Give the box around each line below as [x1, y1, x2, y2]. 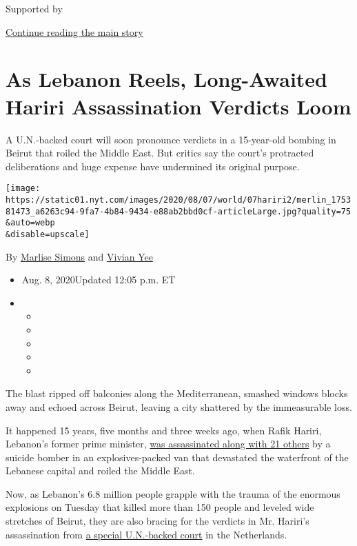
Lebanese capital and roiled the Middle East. [6, 463, 195, 478]
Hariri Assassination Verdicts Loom [6, 92, 351, 120]
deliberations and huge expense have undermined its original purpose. [6, 159, 300, 173]
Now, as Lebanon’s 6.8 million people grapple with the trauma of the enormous [6, 486, 340, 501]
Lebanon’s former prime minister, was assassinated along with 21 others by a [6, 436, 331, 451]
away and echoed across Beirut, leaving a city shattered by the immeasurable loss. [6, 399, 352, 414]
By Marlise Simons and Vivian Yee [6, 249, 153, 263]
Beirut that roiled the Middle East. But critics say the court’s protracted [6, 145, 314, 160]
